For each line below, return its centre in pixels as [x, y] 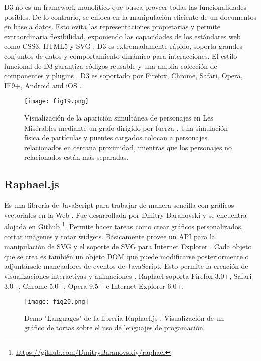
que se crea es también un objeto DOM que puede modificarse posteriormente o [126, 256]
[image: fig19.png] [56, 102]
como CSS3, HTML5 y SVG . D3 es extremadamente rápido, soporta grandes [123, 46]
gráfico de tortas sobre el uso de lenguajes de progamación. [115, 328]
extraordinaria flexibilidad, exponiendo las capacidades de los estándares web [122, 36]
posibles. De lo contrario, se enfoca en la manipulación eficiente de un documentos [130, 16]
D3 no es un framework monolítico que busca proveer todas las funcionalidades [125, 7]
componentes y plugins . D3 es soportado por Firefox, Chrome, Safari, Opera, [123, 76]
